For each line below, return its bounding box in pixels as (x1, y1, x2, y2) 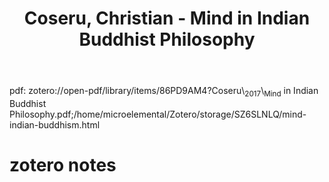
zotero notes (9, 154, 117, 177)
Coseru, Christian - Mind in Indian (23, 7, 311, 30)
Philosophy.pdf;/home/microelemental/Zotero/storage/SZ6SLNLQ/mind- (9, 108, 307, 120)
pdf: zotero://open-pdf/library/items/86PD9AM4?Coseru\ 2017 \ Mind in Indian (9, 85, 319, 99)
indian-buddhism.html (9, 118, 101, 131)
